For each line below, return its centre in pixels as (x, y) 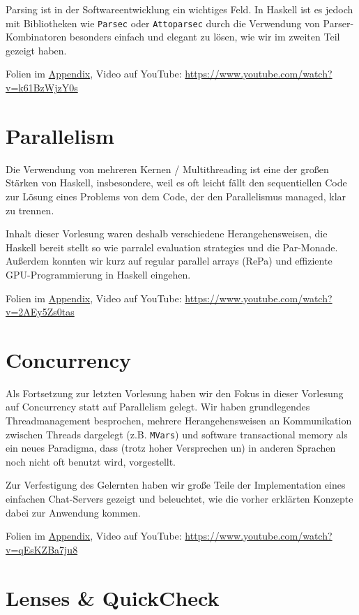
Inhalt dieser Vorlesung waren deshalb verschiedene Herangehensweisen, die (167, 234)
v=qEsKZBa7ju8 (42, 549)
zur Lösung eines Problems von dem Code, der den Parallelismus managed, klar (176, 196)
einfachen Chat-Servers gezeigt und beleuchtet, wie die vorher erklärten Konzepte (179, 499)
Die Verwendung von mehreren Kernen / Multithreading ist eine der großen (167, 169)
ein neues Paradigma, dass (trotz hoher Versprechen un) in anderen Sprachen (171, 448)
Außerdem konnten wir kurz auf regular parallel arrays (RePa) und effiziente (169, 261)
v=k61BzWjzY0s (42, 88)
